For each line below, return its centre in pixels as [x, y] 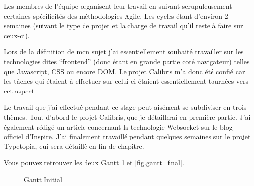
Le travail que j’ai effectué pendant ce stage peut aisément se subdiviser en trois [125, 107]
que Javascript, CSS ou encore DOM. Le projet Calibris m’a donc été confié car [125, 71]
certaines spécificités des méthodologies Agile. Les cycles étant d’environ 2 [116, 16]
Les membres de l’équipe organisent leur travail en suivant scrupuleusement [118, 6]
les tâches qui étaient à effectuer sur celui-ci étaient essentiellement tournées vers [126, 81]
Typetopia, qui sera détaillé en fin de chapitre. [74, 146]
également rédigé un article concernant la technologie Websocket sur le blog [118, 126]
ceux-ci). [17, 35]
